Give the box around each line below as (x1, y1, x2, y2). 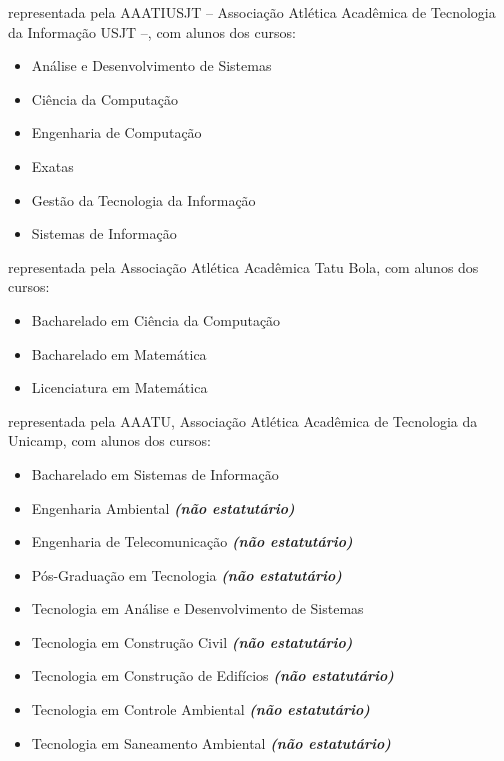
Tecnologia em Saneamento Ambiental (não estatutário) (31, 732, 391, 753)
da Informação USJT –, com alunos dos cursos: (8, 21, 296, 42)
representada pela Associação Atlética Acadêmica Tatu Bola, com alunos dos (8, 256, 479, 277)
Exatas (31, 155, 74, 176)
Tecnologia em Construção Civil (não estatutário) (31, 631, 353, 652)
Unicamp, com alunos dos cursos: (8, 430, 211, 451)
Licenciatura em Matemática (31, 377, 208, 398)
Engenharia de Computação (31, 122, 202, 143)
